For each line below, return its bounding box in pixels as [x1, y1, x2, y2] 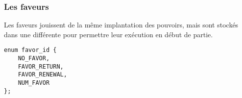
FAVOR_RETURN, [18, 63, 64, 70]
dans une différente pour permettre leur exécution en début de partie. [4, 29, 213, 39]
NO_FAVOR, [18, 55, 50, 62]
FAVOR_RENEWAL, [18, 71, 67, 78]
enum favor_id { [4, 47, 57, 54]
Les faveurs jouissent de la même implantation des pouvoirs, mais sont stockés [4, 20, 239, 30]
